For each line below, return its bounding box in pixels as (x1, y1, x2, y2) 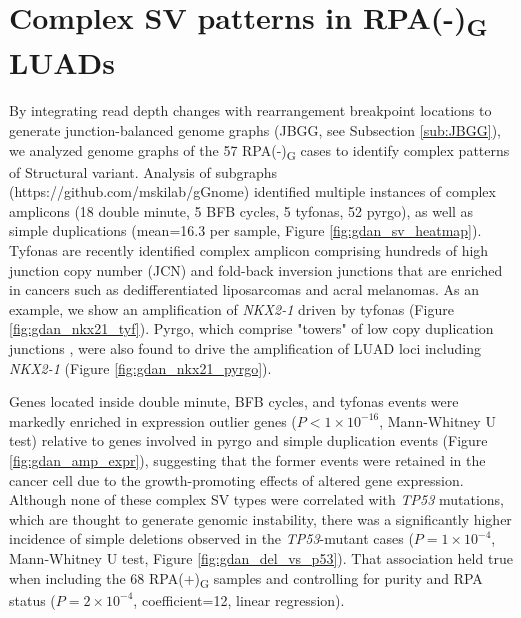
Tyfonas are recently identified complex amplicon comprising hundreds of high (9, 240, 489, 261)
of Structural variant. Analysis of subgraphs (9, 161, 278, 182)
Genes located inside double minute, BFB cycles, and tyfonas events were (9, 391, 459, 412)
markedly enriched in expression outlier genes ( (9, 410, 297, 431)
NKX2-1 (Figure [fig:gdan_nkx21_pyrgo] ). (9, 357, 272, 378)
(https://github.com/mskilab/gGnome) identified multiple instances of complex (9, 181, 496, 202)
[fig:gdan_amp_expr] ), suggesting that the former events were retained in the (9, 450, 486, 470)
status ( (9, 589, 56, 610)
